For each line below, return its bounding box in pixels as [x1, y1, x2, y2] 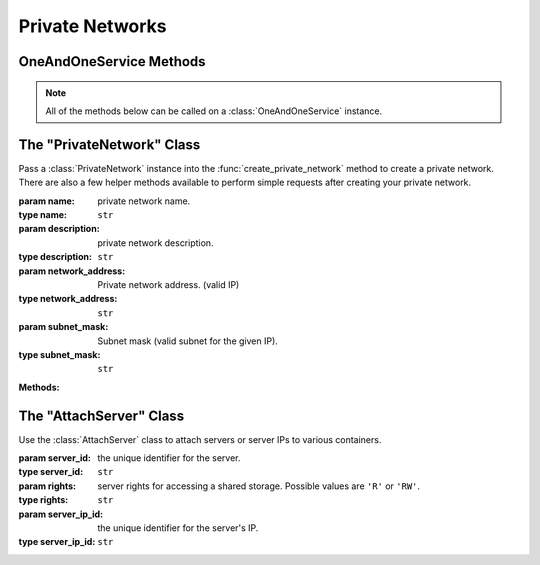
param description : [18, 223, 100, 235]
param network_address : [18, 265, 126, 277]
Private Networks [18, 15, 167, 37]
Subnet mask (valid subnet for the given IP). [97, 335, 279, 347]
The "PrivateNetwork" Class [18, 136, 201, 153]
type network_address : [18, 293, 118, 305]
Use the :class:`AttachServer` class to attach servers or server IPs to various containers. [18, 433, 382, 445]
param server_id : [18, 452, 92, 464]
